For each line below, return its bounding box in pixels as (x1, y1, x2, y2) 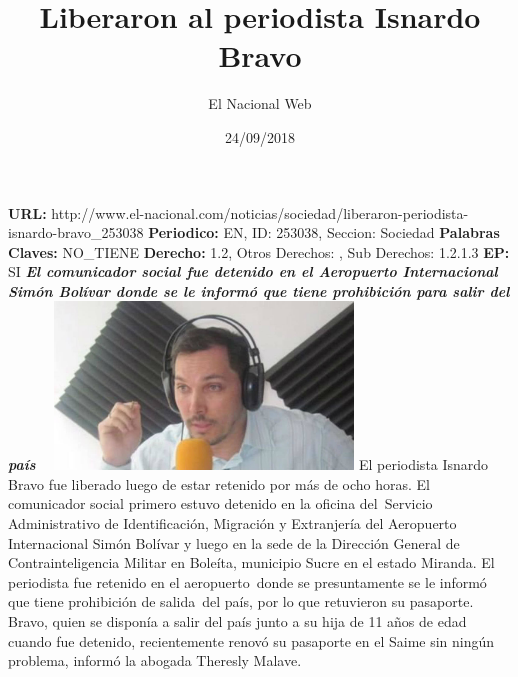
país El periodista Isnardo (8, 454, 489, 475)
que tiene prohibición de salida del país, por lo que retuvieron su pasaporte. (8, 591, 474, 612)
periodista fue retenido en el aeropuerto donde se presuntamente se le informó (8, 571, 487, 592)
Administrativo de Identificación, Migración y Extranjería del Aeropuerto (8, 513, 457, 533)
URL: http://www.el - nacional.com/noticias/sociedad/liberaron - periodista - (8, 202, 469, 223)
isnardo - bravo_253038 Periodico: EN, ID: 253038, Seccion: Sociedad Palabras (8, 222, 500, 243)
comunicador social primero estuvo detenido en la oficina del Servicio (8, 493, 433, 514)
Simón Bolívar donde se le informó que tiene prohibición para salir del (8, 280, 510, 301)
